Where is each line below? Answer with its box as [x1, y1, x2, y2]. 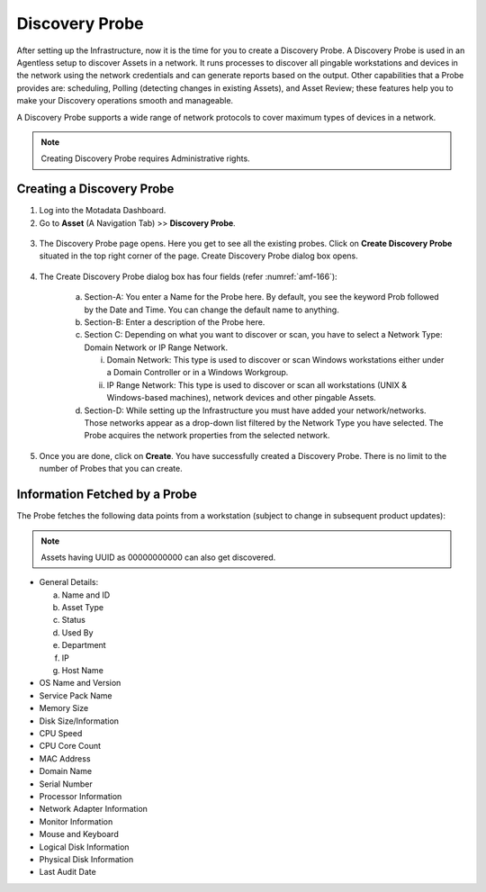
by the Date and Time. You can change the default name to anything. [84, 304, 339, 315]
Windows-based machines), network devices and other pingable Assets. [106, 392, 377, 403]
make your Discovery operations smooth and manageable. [16, 95, 234, 106]
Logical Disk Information [39, 842, 130, 852]
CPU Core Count [39, 741, 102, 752]
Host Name [61, 665, 103, 676]
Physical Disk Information [39, 853, 134, 864]
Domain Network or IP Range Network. [84, 342, 229, 353]
